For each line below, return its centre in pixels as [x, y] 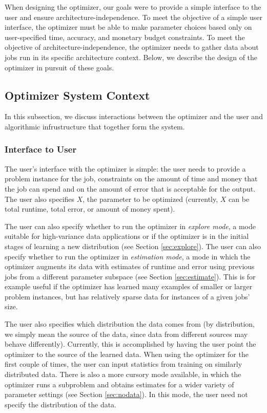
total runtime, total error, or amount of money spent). [90, 209]
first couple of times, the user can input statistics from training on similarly [124, 364]
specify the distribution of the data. [61, 404]
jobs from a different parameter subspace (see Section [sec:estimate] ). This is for [130, 276]
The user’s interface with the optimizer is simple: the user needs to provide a [125, 168]
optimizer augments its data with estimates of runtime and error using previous [130, 266]
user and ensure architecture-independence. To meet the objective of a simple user [133, 17]
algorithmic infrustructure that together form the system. [95, 126]
